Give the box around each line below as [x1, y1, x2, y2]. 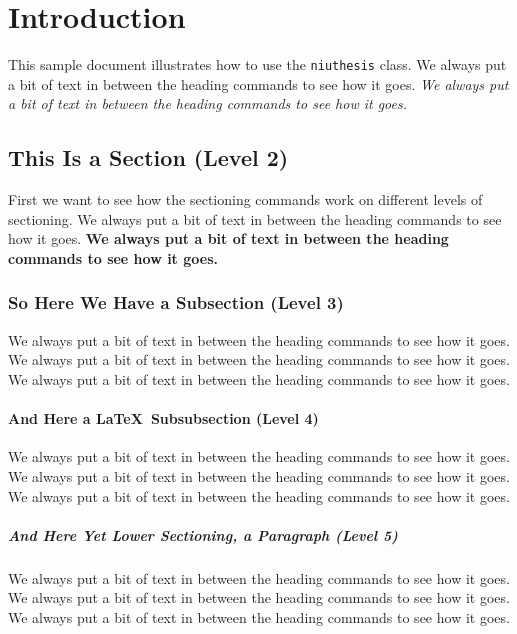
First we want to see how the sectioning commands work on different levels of [8, 189, 483, 210]
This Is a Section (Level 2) [8, 142, 289, 173]
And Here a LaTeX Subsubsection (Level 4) [8, 408, 319, 429]
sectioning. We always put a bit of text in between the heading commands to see [8, 208, 502, 229]
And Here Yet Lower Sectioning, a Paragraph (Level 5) [8, 524, 398, 545]
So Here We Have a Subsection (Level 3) [8, 290, 344, 315]
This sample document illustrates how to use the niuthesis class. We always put [8, 54, 507, 75]
